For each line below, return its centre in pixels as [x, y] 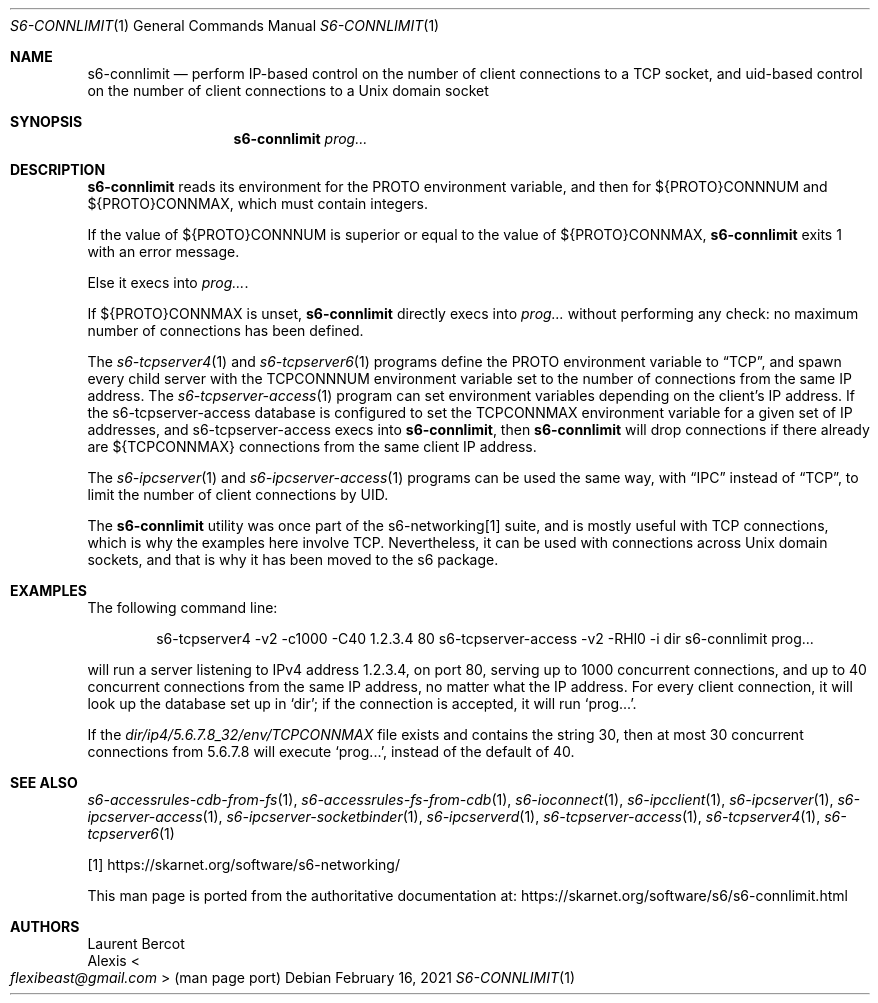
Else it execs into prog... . [168, 282]
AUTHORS [45, 926]
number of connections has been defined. [225, 330]
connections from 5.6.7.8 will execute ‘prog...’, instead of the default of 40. [331, 751]
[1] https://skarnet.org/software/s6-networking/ [243, 864]
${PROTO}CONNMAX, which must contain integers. [257, 203]
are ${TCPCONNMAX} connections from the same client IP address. [312, 446]
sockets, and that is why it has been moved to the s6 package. [293, 559]
